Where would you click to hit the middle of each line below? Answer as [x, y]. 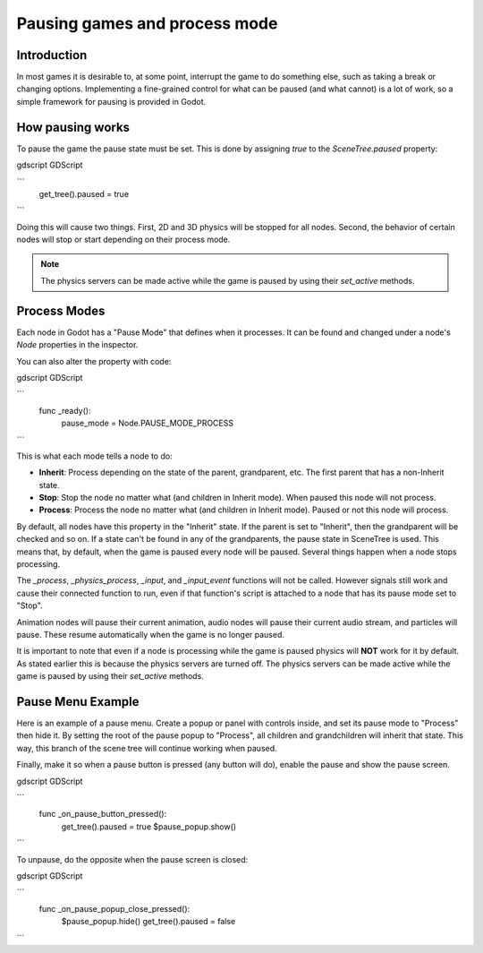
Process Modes [61, 310]
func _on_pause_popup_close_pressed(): [114, 908]
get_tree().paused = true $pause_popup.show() [149, 826]
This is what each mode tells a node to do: [95, 456]
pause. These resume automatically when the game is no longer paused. [151, 634]
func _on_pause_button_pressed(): [103, 814]
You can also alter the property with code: [94, 361]
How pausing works [73, 127]
